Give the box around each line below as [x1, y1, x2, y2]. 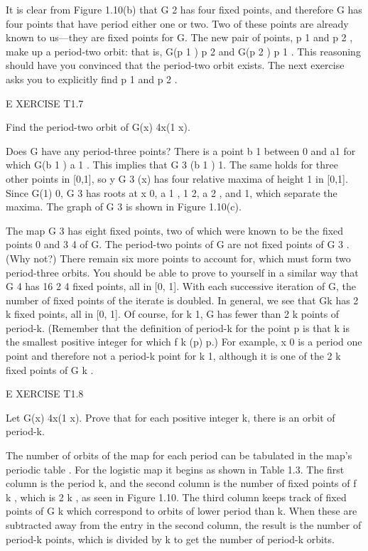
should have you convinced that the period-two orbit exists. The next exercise [6, 58, 345, 73]
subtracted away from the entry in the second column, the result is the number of [6, 518, 362, 532]
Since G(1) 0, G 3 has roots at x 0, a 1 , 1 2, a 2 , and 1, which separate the [6, 185, 337, 200]
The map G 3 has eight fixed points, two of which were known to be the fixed [6, 223, 344, 237]
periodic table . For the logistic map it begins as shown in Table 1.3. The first [6, 461, 345, 476]
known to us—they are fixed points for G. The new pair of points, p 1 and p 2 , [6, 30, 353, 45]
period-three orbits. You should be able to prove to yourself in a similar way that [6, 264, 359, 279]
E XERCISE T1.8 [6, 386, 84, 401]
